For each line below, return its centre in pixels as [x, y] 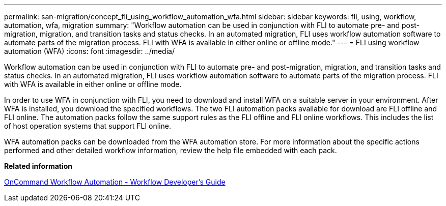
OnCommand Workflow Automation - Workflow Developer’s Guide [115, 182]
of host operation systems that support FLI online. [88, 126]
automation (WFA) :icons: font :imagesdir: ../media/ [89, 51]
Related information [38, 166]
